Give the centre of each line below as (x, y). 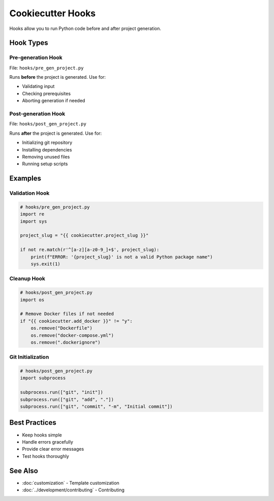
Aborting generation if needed (54, 101)
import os (32, 300)
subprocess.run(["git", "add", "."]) (67, 399)
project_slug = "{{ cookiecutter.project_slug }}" (84, 236)
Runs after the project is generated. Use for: (56, 133)
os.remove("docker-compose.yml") (72, 335)
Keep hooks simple (42, 435)
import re (32, 214)
